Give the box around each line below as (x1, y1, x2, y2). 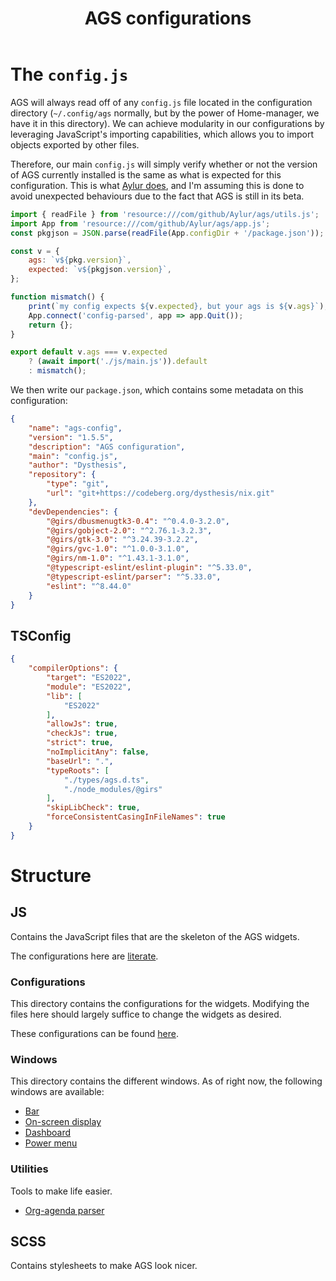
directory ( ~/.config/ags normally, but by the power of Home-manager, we (10, 107, 320, 119)
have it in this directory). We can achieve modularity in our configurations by (10, 117, 325, 129)
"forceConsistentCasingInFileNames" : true (46, 812, 226, 822)
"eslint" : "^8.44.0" (46, 581, 132, 591)
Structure (10, 864, 92, 887)
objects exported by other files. (10, 138, 140, 151)
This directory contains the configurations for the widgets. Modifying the (10, 998, 310, 1010)
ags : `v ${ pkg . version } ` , (28, 255, 132, 266)
